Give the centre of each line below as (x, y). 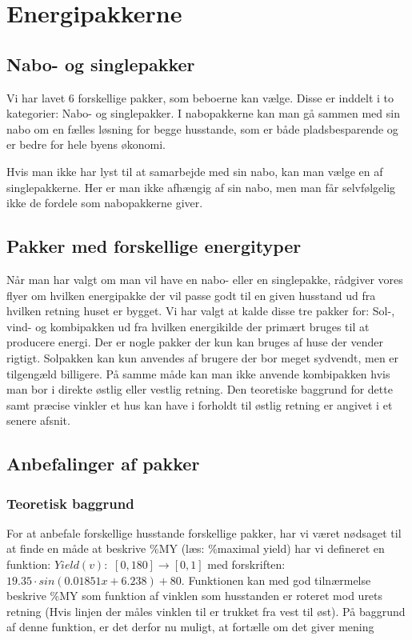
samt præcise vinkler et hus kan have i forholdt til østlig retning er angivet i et (200, 404)
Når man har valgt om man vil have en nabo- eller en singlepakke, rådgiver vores (205, 279)
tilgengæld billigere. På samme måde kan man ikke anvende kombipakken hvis (198, 373)
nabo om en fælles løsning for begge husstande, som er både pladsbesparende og (202, 128)
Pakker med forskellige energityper (154, 246)
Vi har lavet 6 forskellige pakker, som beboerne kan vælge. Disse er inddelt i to (200, 97)
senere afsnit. (38, 420)
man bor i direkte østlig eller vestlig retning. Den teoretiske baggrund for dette (200, 389)
